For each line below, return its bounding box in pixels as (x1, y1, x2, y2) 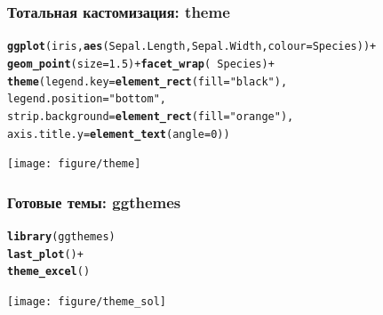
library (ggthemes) (7, 230, 116, 244)
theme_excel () (7, 265, 91, 279)
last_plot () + (7, 247, 84, 261)
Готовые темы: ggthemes (7, 190, 181, 213)
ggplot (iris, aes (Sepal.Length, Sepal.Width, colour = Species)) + (7, 40, 377, 53)
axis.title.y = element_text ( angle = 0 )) (7, 127, 230, 141)
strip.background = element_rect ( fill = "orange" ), (7, 109, 294, 123)
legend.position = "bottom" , (7, 93, 167, 106)
